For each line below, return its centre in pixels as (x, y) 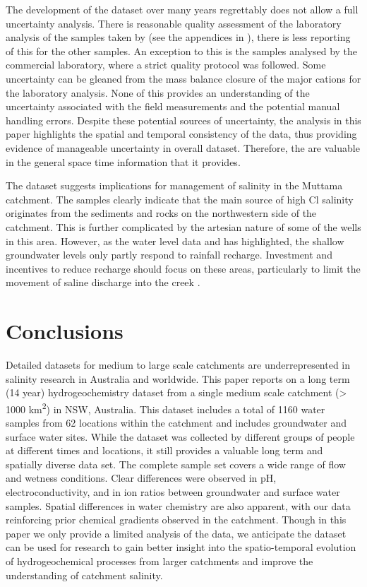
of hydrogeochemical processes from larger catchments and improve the (160, 561)
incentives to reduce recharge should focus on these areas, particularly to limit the (183, 268)
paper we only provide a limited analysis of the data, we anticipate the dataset (176, 533)
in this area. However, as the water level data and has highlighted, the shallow (175, 241)
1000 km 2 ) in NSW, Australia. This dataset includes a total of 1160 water (166, 408)
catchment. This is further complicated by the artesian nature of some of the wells (183, 226)
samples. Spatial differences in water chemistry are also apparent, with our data (178, 505)
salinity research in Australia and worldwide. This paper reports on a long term (178, 378)
